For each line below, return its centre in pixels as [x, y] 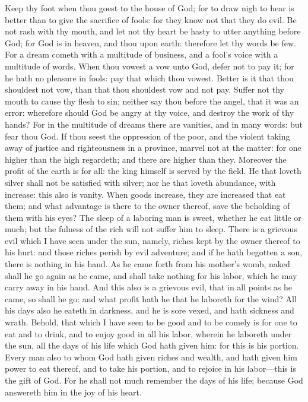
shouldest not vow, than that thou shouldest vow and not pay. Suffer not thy [145, 89]
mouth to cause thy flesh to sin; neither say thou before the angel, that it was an [152, 101]
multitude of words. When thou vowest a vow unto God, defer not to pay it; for [150, 66]
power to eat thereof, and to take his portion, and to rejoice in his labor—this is [150, 368]
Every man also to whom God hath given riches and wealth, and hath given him [151, 357]
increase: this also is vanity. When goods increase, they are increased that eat [145, 194]
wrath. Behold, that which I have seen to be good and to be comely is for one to [151, 322]
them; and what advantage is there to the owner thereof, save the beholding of [147, 206]
